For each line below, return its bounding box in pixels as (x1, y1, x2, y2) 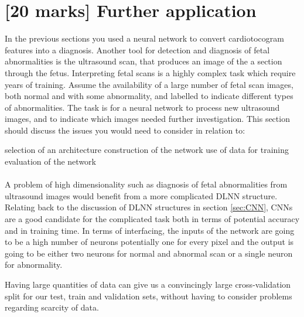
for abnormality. (5, 258, 63, 271)
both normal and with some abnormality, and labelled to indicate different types (5, 90, 293, 102)
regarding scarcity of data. (5, 301, 99, 313)
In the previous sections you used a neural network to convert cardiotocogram (5, 32, 284, 45)
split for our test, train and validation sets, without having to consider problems (5, 289, 292, 302)
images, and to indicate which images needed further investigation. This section (5, 113, 290, 125)
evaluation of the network (5, 155, 96, 168)
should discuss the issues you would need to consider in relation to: (5, 124, 245, 136)
